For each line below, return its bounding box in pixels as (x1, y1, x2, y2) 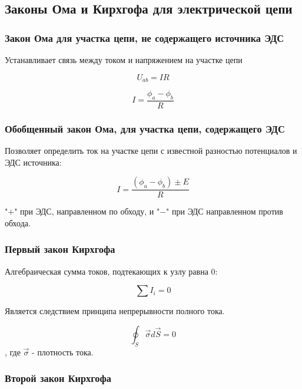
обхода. (5, 216, 31, 229)
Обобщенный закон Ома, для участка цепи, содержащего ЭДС (5, 121, 285, 136)
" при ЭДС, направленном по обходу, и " (14, 205, 160, 217)
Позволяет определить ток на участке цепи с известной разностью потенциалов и (5, 144, 297, 157)
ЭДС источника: (5, 156, 62, 168)
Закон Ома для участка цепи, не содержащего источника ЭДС (5, 30, 284, 45)
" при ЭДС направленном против (166, 205, 283, 217)
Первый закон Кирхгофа (5, 242, 115, 256)
